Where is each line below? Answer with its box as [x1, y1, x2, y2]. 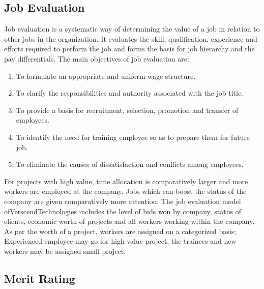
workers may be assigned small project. [4, 245, 126, 256]
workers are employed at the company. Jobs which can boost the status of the [4, 186, 247, 196]
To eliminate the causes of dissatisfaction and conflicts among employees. [16, 159, 244, 169]
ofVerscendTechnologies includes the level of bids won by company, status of [4, 206, 241, 216]
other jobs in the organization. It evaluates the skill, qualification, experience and [4, 33, 257, 44]
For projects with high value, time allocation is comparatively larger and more [4, 176, 248, 186]
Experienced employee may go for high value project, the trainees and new [4, 236, 237, 246]
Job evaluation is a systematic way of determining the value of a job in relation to [4, 23, 260, 34]
